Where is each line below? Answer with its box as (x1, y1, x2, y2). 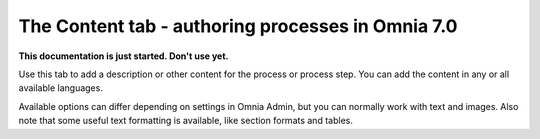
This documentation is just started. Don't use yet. (18, 50, 229, 62)
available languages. (18, 82, 104, 94)
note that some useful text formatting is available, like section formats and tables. (18, 115, 354, 127)
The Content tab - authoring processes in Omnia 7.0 (18, 15, 458, 37)
